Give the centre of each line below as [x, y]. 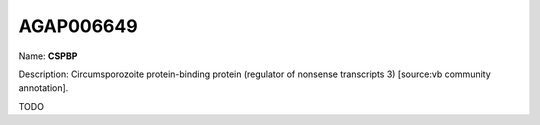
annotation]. [43, 88]
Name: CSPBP [48, 56]
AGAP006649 [78, 26]
